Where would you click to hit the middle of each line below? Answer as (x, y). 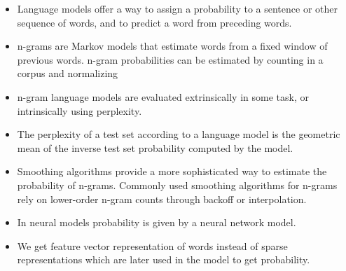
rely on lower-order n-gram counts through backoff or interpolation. (162, 199)
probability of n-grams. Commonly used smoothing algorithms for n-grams (177, 185)
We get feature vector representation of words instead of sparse (152, 245)
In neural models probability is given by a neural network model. (157, 222)
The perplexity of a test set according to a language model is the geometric (179, 134)
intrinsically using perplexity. (79, 110)
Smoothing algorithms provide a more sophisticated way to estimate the (172, 171)
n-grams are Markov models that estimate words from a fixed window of (172, 46)
